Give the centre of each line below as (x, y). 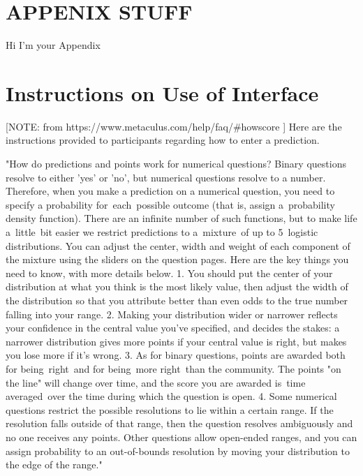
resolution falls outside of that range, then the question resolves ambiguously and (179, 423)
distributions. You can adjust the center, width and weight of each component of (178, 245)
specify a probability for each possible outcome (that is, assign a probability (170, 204)
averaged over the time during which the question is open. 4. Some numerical (171, 396)
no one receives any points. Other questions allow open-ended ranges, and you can (181, 437)
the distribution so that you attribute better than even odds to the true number (177, 300)
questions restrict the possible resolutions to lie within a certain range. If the (170, 409)
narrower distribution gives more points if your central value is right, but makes (176, 341)
